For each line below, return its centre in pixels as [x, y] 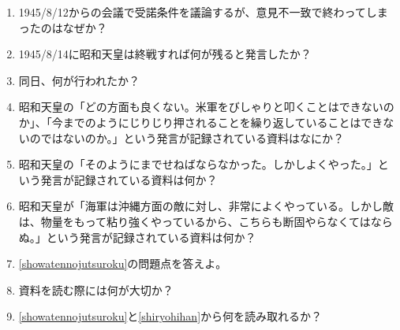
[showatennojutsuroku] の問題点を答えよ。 [123, 263]
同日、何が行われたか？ [79, 80]
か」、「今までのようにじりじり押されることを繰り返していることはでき [201, 122]
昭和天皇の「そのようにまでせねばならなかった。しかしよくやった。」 [198, 164]
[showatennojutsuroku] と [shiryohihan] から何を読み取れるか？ [170, 316]
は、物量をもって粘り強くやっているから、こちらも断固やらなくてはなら [206, 221]
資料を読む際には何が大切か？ [96, 289]
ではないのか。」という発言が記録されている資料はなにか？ [193, 137]
